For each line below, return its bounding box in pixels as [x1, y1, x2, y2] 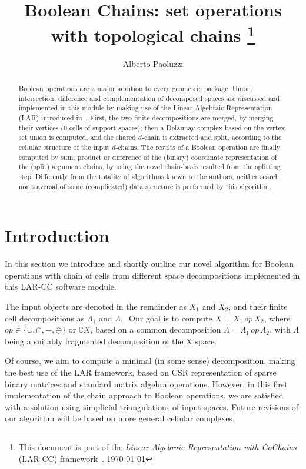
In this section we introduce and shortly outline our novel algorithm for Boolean [5, 257, 294, 270]
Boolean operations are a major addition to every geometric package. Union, [18, 83, 253, 93]
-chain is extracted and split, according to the [142, 132, 282, 142]
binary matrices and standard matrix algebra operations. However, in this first [5, 377, 288, 390]
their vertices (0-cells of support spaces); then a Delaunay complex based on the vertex [18, 122, 285, 132]
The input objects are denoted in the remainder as [5, 300, 187, 312]
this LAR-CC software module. [5, 280, 117, 293]
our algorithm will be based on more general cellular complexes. [5, 412, 235, 424]
